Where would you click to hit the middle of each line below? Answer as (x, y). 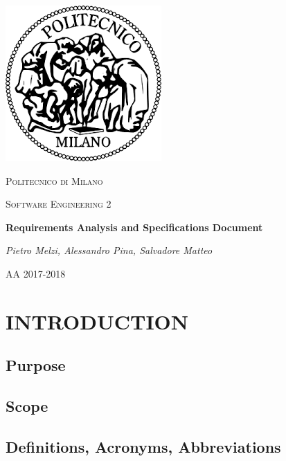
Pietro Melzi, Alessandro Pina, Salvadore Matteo (109, 250)
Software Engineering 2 (59, 204)
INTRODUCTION (97, 321)
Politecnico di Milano (54, 180)
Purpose (36, 365)
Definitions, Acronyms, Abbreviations (143, 446)
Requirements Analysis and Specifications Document (134, 227)
